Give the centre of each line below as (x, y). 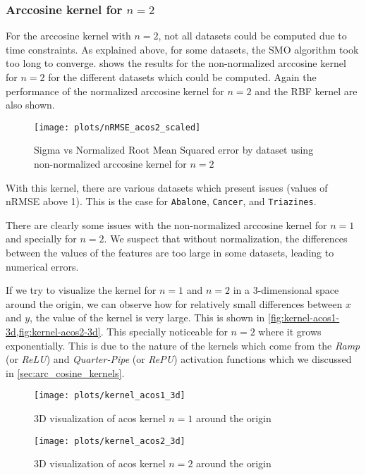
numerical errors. (42, 266)
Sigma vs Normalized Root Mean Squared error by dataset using (174, 150)
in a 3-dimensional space (286, 290)
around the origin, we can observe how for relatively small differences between (174, 303)
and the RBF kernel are (306, 91)
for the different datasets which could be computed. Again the (182, 77)
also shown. (30, 105)
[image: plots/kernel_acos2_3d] (110, 441)
